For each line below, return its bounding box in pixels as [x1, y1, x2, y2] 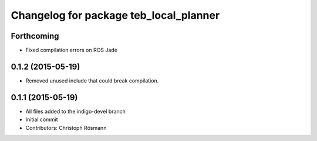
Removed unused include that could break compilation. [25, 77, 159, 84]
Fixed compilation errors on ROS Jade [25, 47, 117, 54]
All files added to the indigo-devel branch [25, 108, 126, 115]
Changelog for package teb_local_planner [11, 9, 220, 22]
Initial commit [25, 116, 58, 123]
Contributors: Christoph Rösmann [25, 124, 107, 131]
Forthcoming [11, 31, 59, 41]
